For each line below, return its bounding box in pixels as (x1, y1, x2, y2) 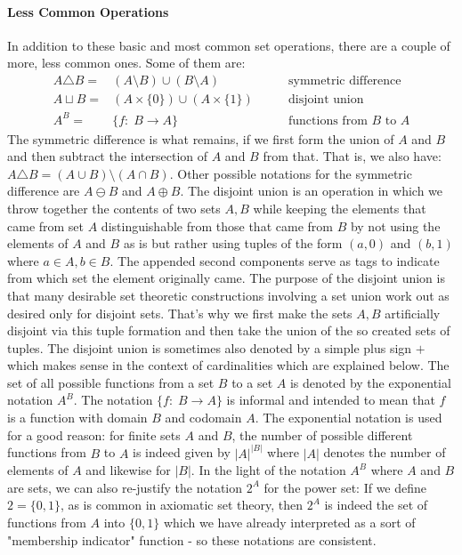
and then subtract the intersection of (7, 147, 208, 165)
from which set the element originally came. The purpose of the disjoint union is (7, 269, 445, 287)
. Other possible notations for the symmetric (169, 164, 412, 182)
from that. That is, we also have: (263, 147, 442, 165)
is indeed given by (133, 443, 231, 462)
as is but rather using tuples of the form (123, 234, 343, 253)
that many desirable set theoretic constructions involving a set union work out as (7, 286, 450, 304)
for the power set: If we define (263, 478, 427, 496)
